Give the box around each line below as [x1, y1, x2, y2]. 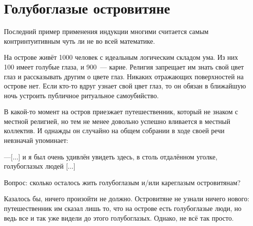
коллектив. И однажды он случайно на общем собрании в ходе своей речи [4, 125, 225, 136]
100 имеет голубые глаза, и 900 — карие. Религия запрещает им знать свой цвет [4, 61, 244, 71]
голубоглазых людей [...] [4, 161, 76, 171]
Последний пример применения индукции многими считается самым [4, 26, 209, 36]
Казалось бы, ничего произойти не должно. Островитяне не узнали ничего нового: [4, 193, 250, 204]
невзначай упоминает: [4, 135, 68, 145]
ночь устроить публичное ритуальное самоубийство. [4, 90, 159, 100]
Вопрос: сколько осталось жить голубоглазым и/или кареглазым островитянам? [4, 177, 241, 187]
